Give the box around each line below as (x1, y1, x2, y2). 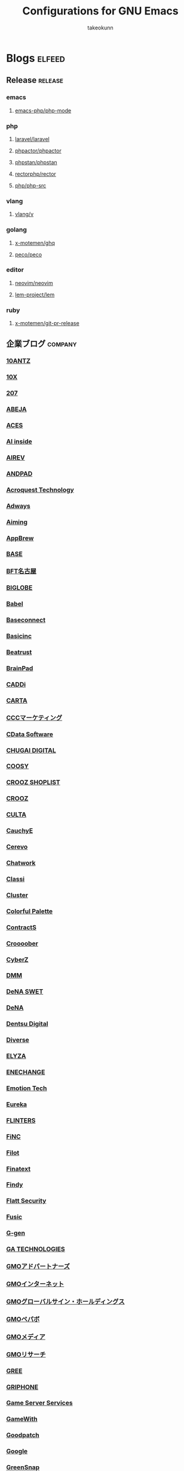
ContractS (6, 923, 37, 931)
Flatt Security (6, 1197, 47, 1205)
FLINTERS (6, 1116, 36, 1124)
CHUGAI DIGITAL (6, 746, 56, 754)
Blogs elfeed (6, 51, 66, 65)
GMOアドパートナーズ (6, 1262, 70, 1271)
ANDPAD (6, 469, 33, 478)
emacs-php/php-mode (14, 107, 72, 114)
